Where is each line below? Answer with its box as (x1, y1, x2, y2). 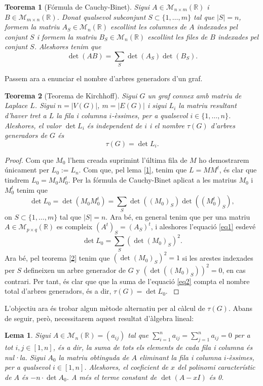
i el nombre (149, 120, 184, 130)
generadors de (5, 130, 48, 141)
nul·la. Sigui (5, 352, 46, 362)
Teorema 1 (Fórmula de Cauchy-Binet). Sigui (5, 2, 150, 12)
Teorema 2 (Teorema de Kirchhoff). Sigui (5, 90, 137, 100)
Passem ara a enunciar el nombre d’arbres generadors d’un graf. (5, 73, 203, 84)
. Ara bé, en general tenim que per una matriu (105, 211, 250, 222)
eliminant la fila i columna (139, 352, 221, 362)
